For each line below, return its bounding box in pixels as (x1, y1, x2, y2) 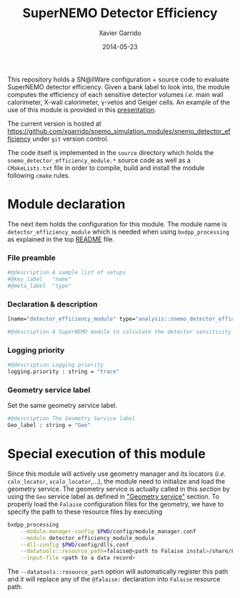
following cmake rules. (7, 171, 70, 179)
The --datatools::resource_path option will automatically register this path (7, 567, 229, 576)
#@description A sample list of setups (7, 269, 126, 276)
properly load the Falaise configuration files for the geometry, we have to (7, 499, 224, 508)
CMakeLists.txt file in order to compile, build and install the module (7, 163, 205, 172)
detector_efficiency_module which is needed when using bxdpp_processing (7, 227, 230, 236)
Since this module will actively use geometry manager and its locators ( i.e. (7, 469, 226, 478)
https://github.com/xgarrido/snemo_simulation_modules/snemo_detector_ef (7, 126, 231, 135)
